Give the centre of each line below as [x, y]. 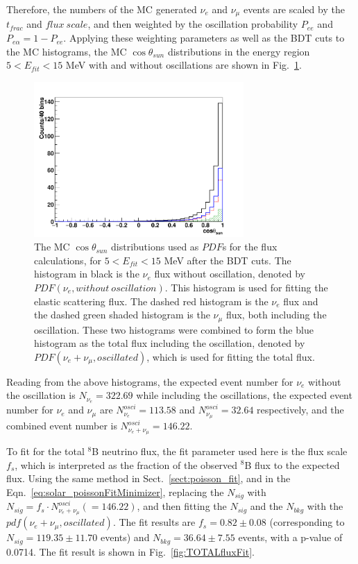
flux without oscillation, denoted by [230, 274]
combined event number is [62, 426]
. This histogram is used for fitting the [246, 287]
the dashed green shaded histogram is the [122, 315]
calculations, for [68, 260]
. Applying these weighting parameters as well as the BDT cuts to [204, 38]
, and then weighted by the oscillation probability [193, 24]
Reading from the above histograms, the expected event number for [150, 381]
